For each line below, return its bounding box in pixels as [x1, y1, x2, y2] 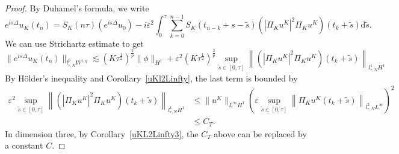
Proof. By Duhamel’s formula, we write [5, 2, 149, 14]
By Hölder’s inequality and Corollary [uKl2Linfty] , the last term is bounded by [5, 71, 298, 84]
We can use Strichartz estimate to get [5, 37, 144, 49]
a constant [5, 139, 43, 152]
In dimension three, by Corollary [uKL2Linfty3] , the [5, 127, 199, 140]
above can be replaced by [214, 127, 307, 140]
